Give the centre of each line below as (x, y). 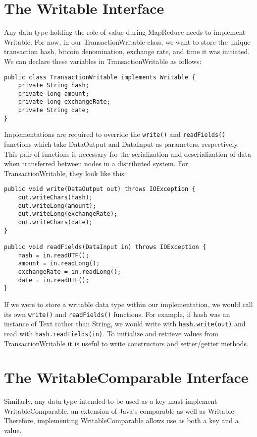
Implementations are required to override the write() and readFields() (115, 134)
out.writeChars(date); (55, 222)
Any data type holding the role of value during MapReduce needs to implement (125, 32)
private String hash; (53, 86)
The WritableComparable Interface (126, 377)
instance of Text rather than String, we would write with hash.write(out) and (125, 324)
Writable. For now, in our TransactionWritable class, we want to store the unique (127, 41)
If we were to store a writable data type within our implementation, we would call (128, 304)
